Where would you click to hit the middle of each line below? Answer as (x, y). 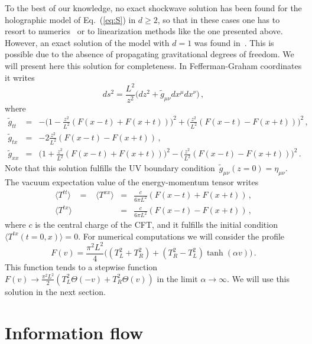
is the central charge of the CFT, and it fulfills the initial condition (156, 225)
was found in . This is (234, 42)
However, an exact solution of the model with (87, 42)
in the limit (177, 278)
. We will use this (259, 278)
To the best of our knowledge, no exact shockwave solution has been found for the (153, 8)
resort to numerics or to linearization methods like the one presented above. (144, 31)
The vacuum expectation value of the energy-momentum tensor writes (132, 181)
